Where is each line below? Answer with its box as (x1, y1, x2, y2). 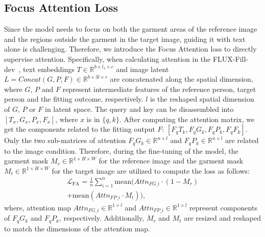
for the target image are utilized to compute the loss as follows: (52, 165, 250, 176)
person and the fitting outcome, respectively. (4, 93, 143, 104)
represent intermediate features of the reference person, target (62, 83, 256, 94)
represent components (189, 202, 257, 212)
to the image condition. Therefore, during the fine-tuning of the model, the (4, 145, 238, 156)
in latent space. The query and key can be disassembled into (45, 103, 234, 114)
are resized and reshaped (184, 212, 261, 223)
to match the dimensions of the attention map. (4, 223, 150, 233)
